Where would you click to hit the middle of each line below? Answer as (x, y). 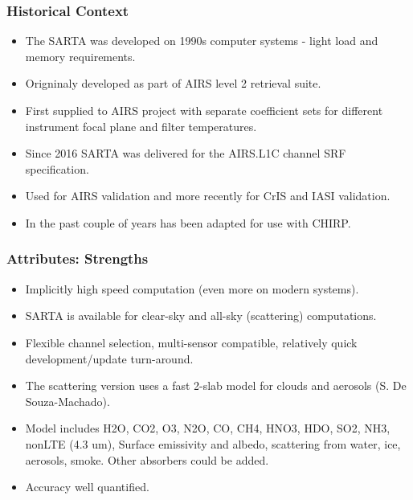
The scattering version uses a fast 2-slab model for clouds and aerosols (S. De (216, 385)
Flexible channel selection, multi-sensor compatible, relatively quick (191, 342)
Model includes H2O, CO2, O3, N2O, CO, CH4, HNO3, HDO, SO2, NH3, (208, 428)
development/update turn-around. (109, 358)
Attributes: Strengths (78, 258)
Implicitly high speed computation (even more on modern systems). (192, 288)
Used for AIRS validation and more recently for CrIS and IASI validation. (208, 196)
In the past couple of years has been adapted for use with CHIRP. (188, 222)
